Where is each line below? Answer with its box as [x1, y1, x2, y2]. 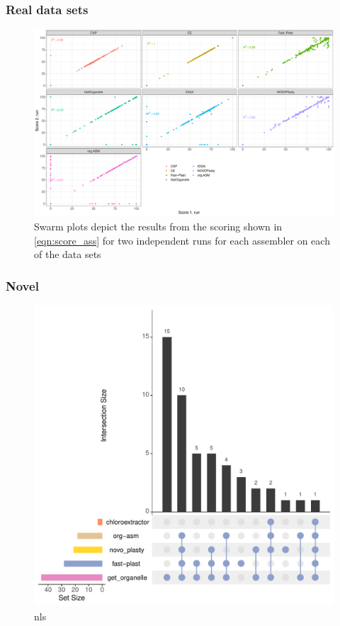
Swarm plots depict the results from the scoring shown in [34, 218, 283, 233]
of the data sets [34, 247, 101, 262]
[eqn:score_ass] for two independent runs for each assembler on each [34, 233, 330, 247]
